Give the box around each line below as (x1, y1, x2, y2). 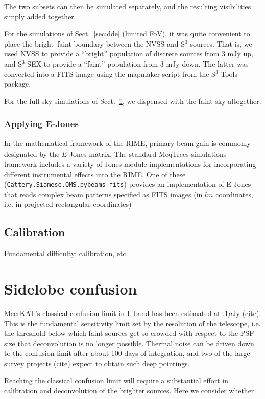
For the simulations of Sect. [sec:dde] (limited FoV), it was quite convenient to (4, 28, 250, 39)
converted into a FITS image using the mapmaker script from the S (4, 68, 215, 79)
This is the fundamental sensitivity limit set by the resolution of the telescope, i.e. (4, 318, 261, 328)
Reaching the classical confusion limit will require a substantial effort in (4, 375, 228, 386)
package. (4, 78, 31, 89)
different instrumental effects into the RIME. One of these (4, 169, 186, 179)
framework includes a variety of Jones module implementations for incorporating (4, 158, 256, 169)
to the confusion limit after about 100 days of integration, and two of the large (4, 348, 250, 359)
